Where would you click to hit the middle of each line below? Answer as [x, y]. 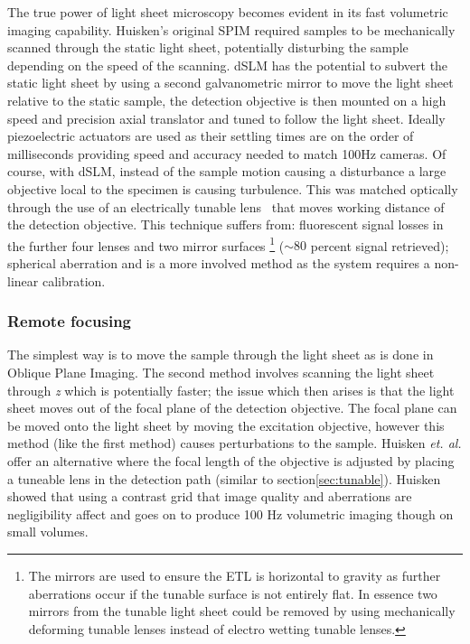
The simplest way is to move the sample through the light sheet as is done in [221, 355]
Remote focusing [70, 321]
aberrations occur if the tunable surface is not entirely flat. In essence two [233, 593]
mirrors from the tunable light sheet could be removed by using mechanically [242, 611]
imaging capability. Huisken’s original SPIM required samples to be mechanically [231, 29]
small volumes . [48, 532]
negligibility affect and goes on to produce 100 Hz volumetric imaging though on [230, 513]
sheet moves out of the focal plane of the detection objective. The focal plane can [232, 408]
